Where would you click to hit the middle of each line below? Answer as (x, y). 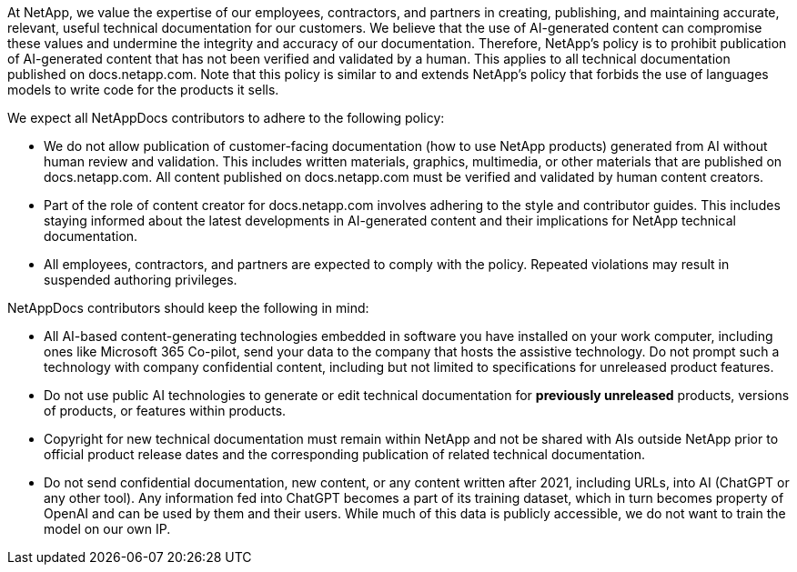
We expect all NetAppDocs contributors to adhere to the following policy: (226, 118)
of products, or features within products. (165, 411)
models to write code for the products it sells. (143, 90)
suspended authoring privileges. (141, 280)
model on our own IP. (107, 529)
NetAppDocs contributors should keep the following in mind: (188, 308)
